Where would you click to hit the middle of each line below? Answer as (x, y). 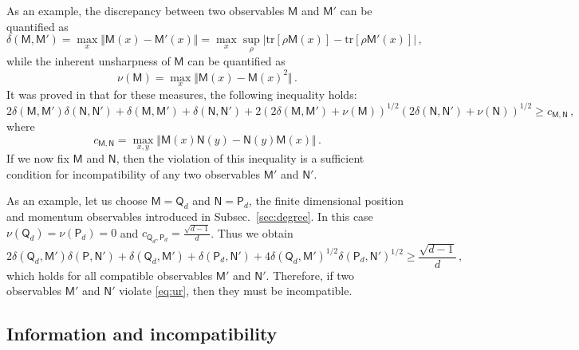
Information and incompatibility (142, 334)
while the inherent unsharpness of (89, 61)
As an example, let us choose (77, 201)
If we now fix (38, 158)
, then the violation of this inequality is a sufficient (240, 158)
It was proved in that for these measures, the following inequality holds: (182, 94)
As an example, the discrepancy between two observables (146, 10)
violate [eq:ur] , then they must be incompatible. (236, 291)
